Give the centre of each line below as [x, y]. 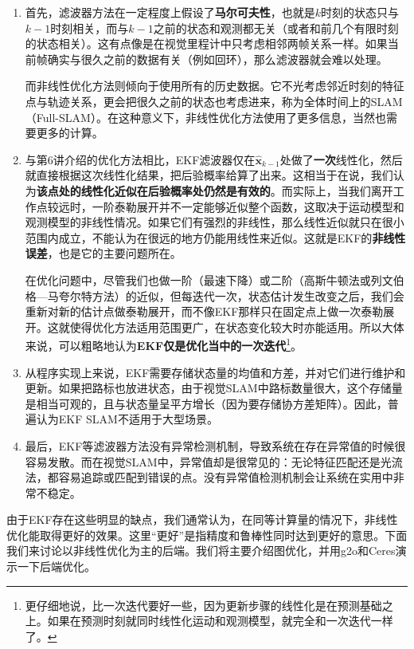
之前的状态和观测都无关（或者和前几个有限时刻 [276, 28]
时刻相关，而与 [90, 28]
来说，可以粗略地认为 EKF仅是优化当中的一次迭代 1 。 [163, 344]
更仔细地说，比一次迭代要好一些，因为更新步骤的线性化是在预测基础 [203, 605]
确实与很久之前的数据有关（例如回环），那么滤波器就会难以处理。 [217, 59]
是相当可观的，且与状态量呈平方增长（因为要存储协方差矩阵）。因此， [206, 403]
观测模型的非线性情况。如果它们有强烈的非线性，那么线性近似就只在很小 [215, 222]
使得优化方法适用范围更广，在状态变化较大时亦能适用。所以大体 [237, 326]
